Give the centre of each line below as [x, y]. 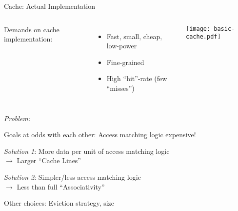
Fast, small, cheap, [134, 36]
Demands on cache [32, 29]
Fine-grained [125, 62]
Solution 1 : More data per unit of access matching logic [87, 151]
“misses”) [120, 88]
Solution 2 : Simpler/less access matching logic [72, 177]
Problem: [17, 118]
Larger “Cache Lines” [49, 160]
